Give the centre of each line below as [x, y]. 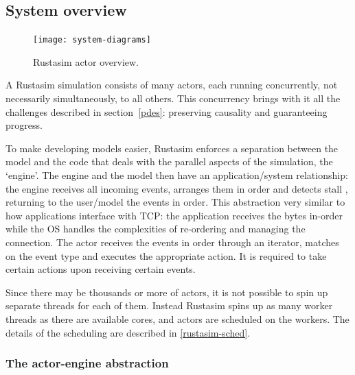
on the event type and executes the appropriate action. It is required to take [166, 255]
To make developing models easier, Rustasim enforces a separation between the [172, 148]
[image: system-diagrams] [92, 40]
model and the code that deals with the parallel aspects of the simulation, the [169, 161]
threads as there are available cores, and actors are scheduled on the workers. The [177, 318]
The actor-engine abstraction [87, 363]
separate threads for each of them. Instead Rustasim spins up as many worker [169, 305]
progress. [24, 125]
